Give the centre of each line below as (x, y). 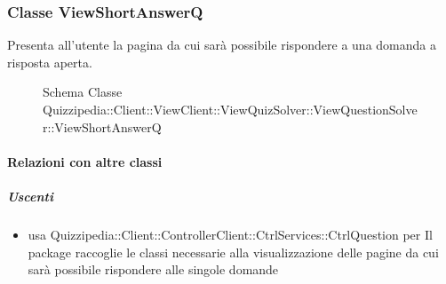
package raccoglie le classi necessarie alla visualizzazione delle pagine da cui (233, 252)
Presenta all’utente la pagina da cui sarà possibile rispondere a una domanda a (222, 45)
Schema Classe (83, 92)
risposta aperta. (50, 62)
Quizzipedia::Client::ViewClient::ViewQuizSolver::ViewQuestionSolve (230, 109)
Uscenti (30, 196)
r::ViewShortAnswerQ (102, 126)
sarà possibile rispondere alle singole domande (153, 269)
